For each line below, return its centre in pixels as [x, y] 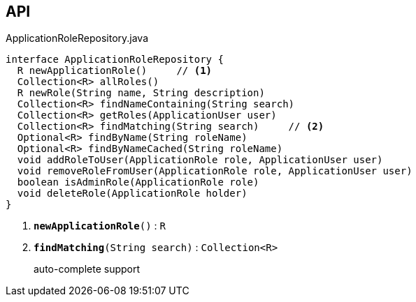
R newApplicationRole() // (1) [115, 71]
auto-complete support [87, 269]
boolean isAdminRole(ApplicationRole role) [138, 182]
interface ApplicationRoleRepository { [115, 60]
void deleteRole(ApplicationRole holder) [132, 194]
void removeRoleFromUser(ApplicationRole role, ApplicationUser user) [215, 171]
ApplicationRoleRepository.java [77, 38]
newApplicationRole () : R [100, 226]
